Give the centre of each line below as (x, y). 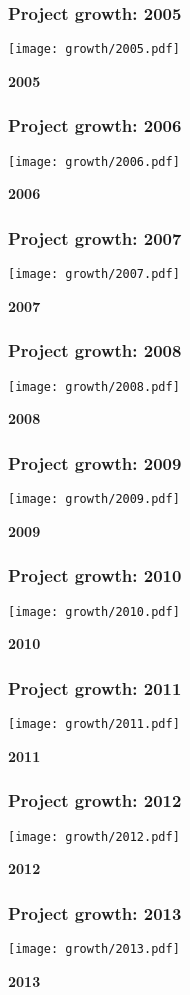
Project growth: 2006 (95, 125)
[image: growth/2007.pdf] (94, 274)
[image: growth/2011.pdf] (94, 724)
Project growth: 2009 (95, 462)
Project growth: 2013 (95, 912)
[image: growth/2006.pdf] (94, 161)
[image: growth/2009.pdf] (94, 499)
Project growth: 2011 (95, 687)
